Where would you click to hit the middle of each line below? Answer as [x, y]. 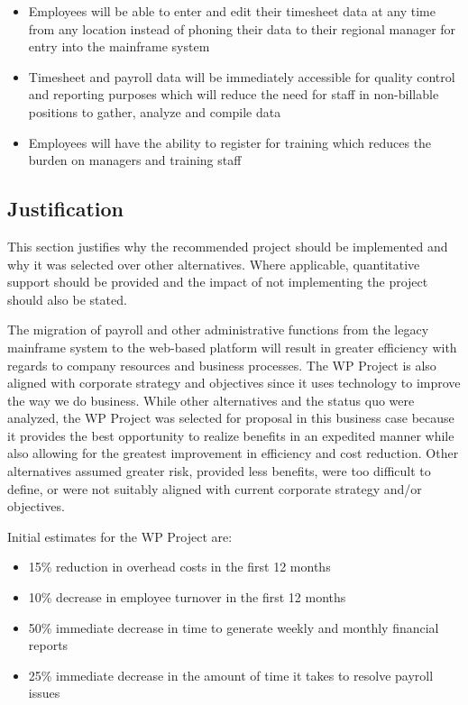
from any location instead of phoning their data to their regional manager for [242, 28]
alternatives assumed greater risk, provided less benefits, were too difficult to [219, 471]
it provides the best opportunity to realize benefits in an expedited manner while [231, 435]
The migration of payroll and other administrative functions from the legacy [218, 330]
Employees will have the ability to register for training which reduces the [230, 142]
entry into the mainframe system [119, 46]
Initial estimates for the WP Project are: [120, 536]
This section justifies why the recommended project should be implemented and [228, 246]
